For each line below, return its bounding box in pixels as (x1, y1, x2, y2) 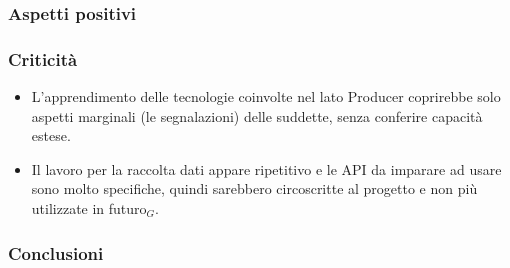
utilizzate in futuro (31, 198, 147, 219)
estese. (31, 125, 71, 146)
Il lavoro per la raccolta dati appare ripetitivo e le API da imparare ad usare (31, 158, 502, 179)
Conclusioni (8, 240, 104, 265)
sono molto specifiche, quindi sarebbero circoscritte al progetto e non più (31, 178, 478, 199)
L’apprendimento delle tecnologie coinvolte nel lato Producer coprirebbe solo (31, 86, 501, 107)
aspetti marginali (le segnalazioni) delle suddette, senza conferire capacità (31, 105, 483, 126)
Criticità (8, 46, 78, 71)
